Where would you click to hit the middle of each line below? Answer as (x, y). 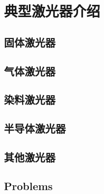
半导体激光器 (35, 128)
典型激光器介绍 (52, 11)
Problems (28, 185)
